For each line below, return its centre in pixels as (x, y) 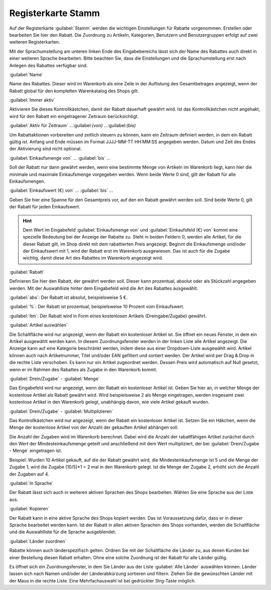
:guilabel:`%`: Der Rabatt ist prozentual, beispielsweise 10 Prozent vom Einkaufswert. (97, 307)
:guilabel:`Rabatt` (27, 272)
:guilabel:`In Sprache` (31, 483)
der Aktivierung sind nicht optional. (45, 149)
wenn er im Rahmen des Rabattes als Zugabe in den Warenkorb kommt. (83, 370)
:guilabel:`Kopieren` (29, 509)
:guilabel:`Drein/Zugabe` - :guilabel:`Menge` (54, 379)
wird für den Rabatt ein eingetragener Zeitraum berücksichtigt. (74, 116)
